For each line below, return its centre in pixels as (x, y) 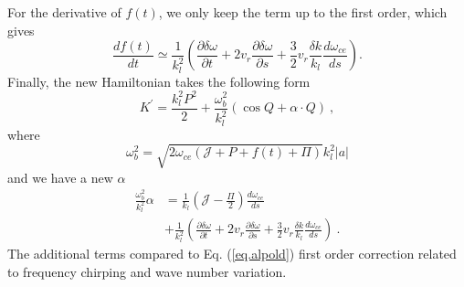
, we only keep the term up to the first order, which (303, 12)
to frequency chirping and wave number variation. (147, 272)
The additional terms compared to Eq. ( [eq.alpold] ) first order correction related (232, 254)
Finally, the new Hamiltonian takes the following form (159, 81)
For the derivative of (64, 12)
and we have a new (60, 177)
